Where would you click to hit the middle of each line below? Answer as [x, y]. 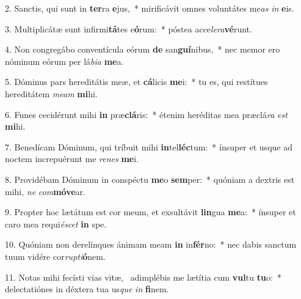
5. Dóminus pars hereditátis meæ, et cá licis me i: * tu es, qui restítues [136, 82]
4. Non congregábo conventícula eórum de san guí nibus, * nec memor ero [143, 49]
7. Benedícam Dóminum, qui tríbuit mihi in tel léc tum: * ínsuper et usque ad [149, 146]
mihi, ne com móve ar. [45, 191]
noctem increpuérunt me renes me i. [72, 159]
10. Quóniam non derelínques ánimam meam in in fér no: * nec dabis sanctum [151, 244]
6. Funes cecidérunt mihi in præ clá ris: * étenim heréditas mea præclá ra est [146, 114]
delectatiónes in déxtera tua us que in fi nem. [87, 289]
